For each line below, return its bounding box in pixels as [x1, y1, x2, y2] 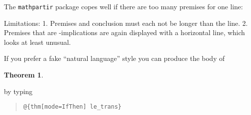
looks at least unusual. [4, 37, 71, 47]
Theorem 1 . [4, 70, 44, 80]
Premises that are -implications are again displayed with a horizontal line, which [4, 27, 245, 38]
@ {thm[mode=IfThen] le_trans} [23, 103, 122, 111]
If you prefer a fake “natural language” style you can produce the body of [4, 53, 225, 63]
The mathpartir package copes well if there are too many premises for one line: [4, 1, 243, 11]
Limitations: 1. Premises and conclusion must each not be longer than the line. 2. [4, 18, 248, 28]
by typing [4, 86, 33, 96]
